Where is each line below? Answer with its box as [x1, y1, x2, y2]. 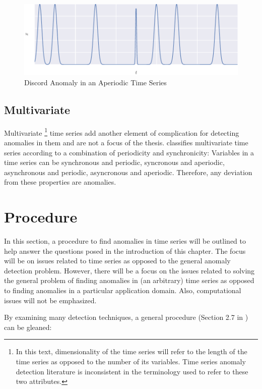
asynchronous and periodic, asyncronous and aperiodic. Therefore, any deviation [4, 166, 252, 177]
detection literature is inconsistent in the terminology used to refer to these [16, 366, 248, 376]
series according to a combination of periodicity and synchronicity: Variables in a [4, 147, 254, 157]
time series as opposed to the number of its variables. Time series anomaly [16, 356, 246, 366]
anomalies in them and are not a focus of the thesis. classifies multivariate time [4, 137, 248, 147]
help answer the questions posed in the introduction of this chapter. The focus [4, 245, 246, 256]
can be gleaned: [4, 321, 52, 332]
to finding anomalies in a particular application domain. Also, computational [4, 285, 241, 296]
